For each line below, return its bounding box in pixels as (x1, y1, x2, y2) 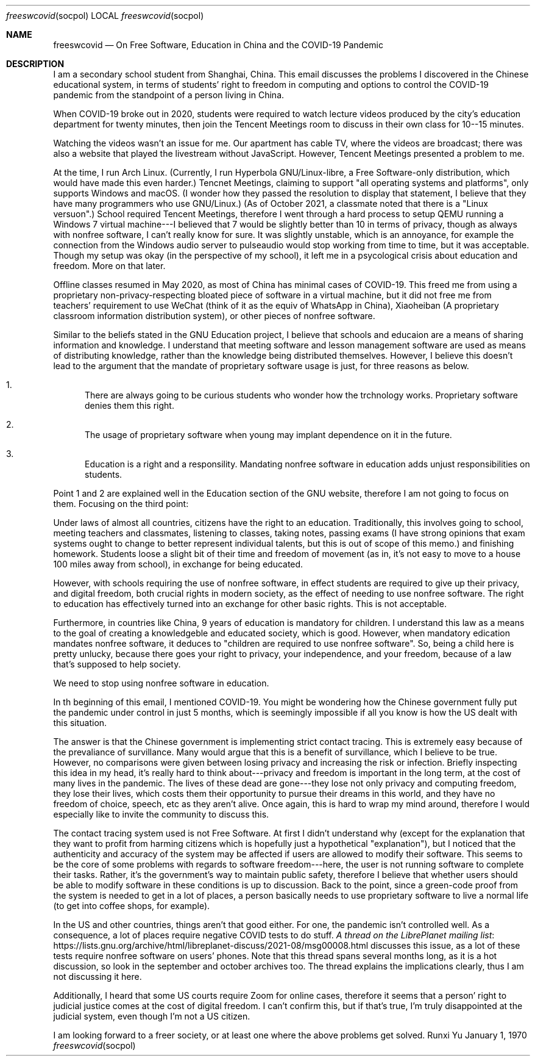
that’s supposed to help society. (53, 659, 181, 669)
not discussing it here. (53, 971, 142, 982)
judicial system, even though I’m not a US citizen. (53, 1011, 250, 1021)
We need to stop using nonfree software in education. (53, 678, 269, 688)
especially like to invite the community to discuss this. (53, 809, 269, 819)
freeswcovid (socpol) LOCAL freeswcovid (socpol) (6, 10, 204, 21)
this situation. (53, 718, 107, 728)
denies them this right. (85, 400, 174, 411)
